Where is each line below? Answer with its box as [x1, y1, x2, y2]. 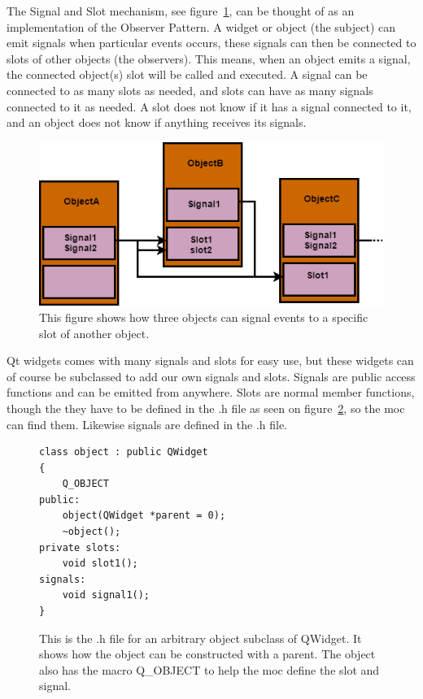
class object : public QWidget [39, 446, 208, 458]
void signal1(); [62, 589, 150, 601]
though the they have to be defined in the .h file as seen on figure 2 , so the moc [7, 399, 405, 416]
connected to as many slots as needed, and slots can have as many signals [7, 81, 373, 98]
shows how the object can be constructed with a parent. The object [39, 645, 376, 662]
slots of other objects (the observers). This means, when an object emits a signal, [7, 50, 411, 67]
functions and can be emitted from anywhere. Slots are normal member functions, [7, 384, 415, 401]
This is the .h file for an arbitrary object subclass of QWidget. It [39, 629, 362, 646]
